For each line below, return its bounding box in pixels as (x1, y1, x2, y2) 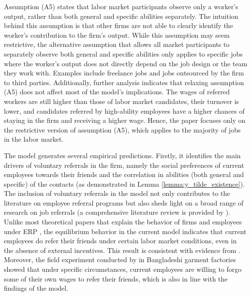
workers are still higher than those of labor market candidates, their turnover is (4, 96, 239, 106)
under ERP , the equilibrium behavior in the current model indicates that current (4, 226, 247, 236)
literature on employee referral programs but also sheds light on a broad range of (4, 197, 244, 207)
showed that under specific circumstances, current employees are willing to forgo (4, 264, 242, 274)
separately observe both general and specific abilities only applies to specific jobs (4, 48, 243, 59)
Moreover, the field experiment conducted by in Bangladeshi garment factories (4, 254, 236, 265)
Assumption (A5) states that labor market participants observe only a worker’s (4, 1, 238, 11)
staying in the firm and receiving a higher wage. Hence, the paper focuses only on (4, 115, 246, 125)
